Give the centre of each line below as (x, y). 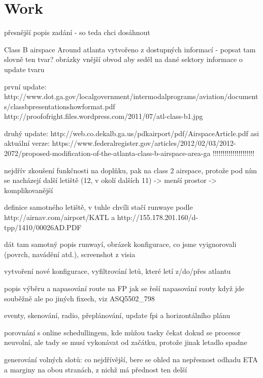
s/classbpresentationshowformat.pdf (60, 106)
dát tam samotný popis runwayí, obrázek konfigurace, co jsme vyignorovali (120, 244)
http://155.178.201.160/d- (157, 217)
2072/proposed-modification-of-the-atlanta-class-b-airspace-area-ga (107, 153)
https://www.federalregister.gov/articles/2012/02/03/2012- (144, 143)
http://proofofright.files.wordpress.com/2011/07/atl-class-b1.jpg (104, 116)
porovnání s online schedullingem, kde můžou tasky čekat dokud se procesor (123, 332)
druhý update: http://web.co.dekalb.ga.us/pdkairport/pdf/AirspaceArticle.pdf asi (131, 133)
